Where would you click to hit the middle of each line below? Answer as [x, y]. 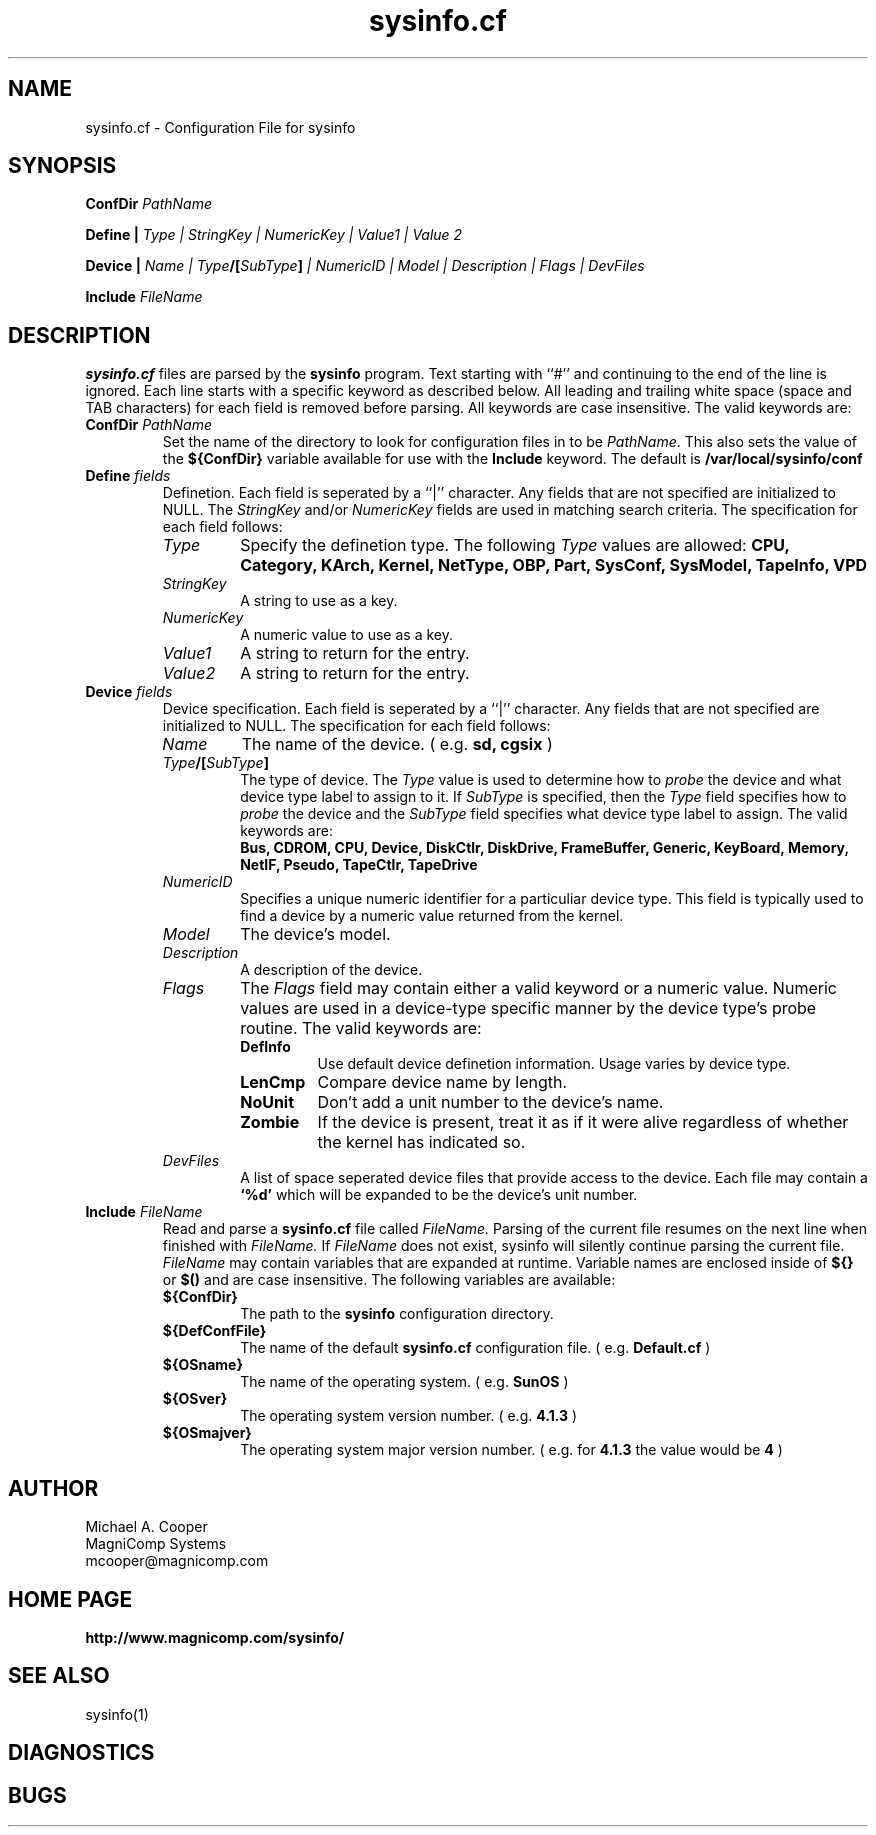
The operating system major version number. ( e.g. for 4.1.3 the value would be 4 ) [511, 1450]
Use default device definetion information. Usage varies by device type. [554, 1064]
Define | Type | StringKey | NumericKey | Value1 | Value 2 [274, 235]
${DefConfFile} [214, 1331]
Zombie [270, 1122]
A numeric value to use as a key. [346, 635]
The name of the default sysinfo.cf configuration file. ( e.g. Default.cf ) [475, 1348]
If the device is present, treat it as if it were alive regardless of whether [583, 1122]
